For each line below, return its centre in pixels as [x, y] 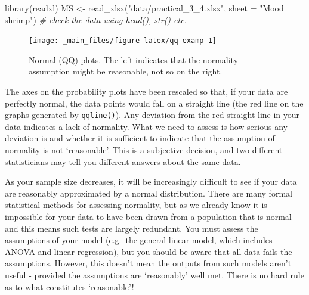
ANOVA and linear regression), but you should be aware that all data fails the [149, 251]
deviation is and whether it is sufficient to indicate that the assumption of [140, 138]
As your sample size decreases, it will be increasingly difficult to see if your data [151, 181]
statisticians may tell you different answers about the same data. [123, 161]
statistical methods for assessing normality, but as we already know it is [136, 205]
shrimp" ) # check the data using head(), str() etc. [96, 19]
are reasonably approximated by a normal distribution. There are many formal [149, 193]
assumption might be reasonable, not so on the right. [126, 71]
